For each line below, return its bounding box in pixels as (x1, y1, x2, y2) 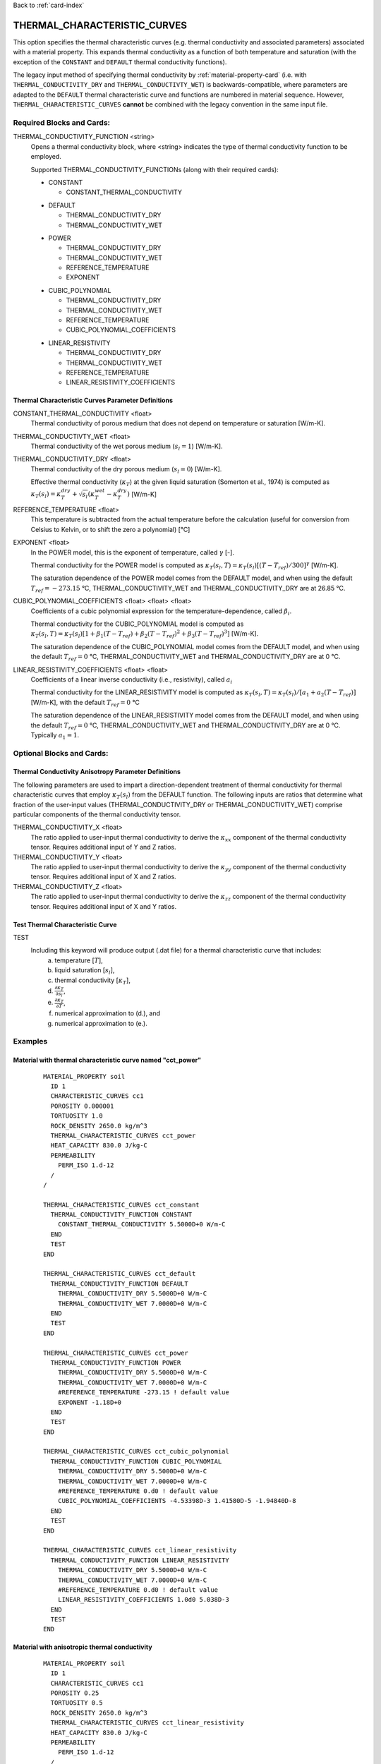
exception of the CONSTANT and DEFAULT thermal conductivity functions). (13, 57, 227, 66)
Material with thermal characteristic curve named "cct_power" (13, 1056, 202, 1065)
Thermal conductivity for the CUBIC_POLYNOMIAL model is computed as (30, 620, 244, 628)
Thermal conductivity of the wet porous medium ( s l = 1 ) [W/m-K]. (30, 442, 223, 452)
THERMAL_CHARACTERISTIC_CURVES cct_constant (43, 1200, 200, 1209)
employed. (30, 152, 61, 161)
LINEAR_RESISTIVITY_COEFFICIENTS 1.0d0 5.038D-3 (57, 1595, 229, 1604)
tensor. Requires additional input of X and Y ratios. (30, 902, 177, 910)
